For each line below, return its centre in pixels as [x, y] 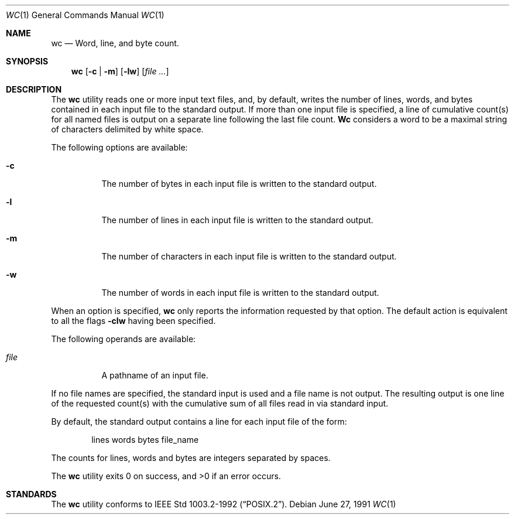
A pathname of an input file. [155, 375]
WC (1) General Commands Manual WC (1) [85, 15]
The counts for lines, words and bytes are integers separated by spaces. [191, 458]
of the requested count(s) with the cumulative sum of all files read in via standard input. [220, 403]
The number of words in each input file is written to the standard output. [240, 293]
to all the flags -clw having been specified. [133, 321]
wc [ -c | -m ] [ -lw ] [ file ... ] [120, 71]
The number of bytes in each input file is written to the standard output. [239, 184]
